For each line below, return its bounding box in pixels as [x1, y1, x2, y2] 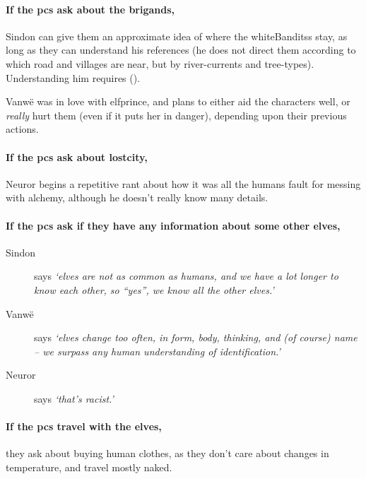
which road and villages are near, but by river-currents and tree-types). [6, 56, 314, 71]
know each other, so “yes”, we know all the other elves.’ [34, 282, 274, 297]
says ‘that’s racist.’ [34, 391, 114, 406]
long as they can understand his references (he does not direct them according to [6, 42, 356, 57]
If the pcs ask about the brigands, [6, 1, 175, 16]
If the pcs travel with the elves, [6, 419, 162, 434]
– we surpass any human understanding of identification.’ [34, 343, 281, 358]
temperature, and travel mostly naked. [6, 459, 172, 474]
